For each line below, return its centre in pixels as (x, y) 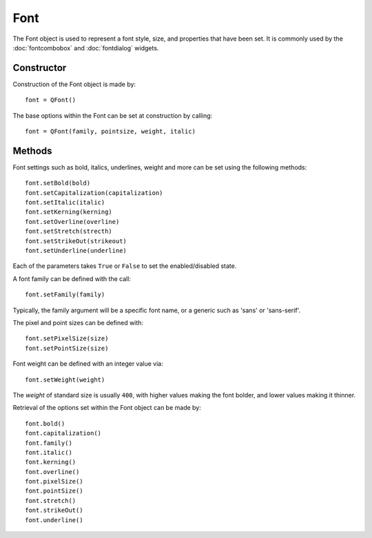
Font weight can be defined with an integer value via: (88, 364)
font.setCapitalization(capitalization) (94, 193)
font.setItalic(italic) (65, 203)
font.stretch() (51, 500)
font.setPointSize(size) (67, 348)
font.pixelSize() (54, 482)
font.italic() (49, 452)
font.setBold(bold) (58, 183)
